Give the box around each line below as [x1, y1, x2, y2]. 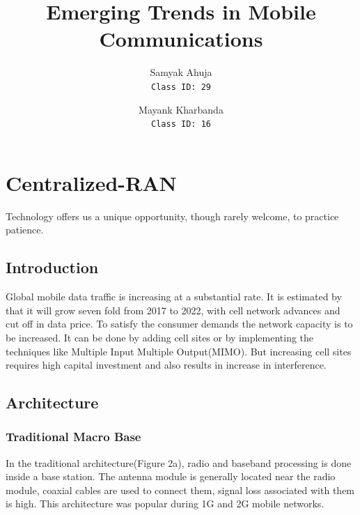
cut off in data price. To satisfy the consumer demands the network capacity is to [6, 316, 353, 331]
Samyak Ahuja [150, 65, 212, 79]
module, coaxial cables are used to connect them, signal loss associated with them [6, 482, 355, 497]
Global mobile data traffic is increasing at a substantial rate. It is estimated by [6, 289, 342, 304]
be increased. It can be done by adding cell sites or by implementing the [6, 330, 314, 344]
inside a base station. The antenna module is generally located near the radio [6, 469, 336, 484]
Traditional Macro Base [6, 428, 141, 445]
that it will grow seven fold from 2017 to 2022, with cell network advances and [6, 302, 341, 317]
